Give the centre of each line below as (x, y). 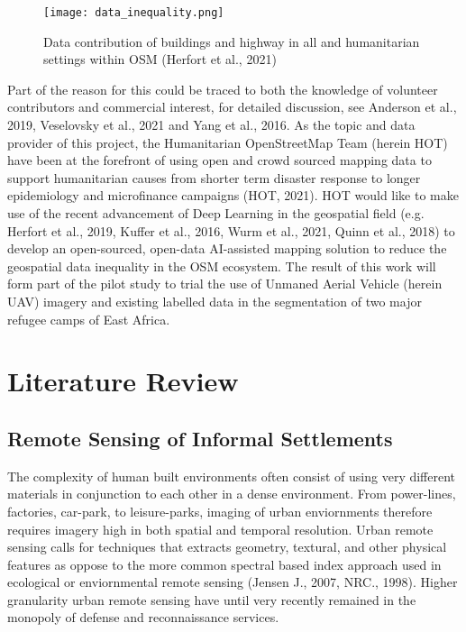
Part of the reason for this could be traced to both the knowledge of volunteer (223, 89)
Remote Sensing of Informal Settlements (200, 438)
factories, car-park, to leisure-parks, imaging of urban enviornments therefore (220, 511)
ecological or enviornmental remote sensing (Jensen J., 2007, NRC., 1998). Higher (233, 582)
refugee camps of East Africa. (89, 319)
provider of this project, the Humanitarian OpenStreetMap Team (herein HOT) (228, 142)
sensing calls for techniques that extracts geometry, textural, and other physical (227, 547)
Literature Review (123, 381)
